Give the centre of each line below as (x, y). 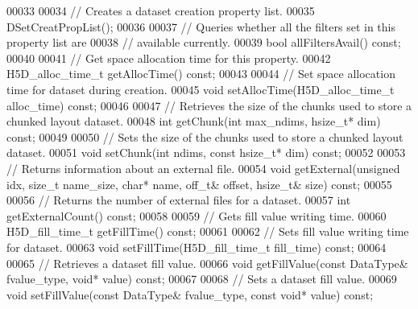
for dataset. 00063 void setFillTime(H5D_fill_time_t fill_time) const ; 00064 (197, 247)
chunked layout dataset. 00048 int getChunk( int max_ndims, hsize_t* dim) (194, 121)
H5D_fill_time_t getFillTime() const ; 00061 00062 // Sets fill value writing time (208, 231)
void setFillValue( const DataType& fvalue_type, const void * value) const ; (190, 294)
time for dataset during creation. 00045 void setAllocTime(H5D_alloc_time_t (201, 89)
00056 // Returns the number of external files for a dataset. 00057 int (179, 200)
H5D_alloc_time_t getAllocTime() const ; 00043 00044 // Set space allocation (201, 74)
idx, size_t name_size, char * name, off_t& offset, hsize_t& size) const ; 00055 (199, 184)
